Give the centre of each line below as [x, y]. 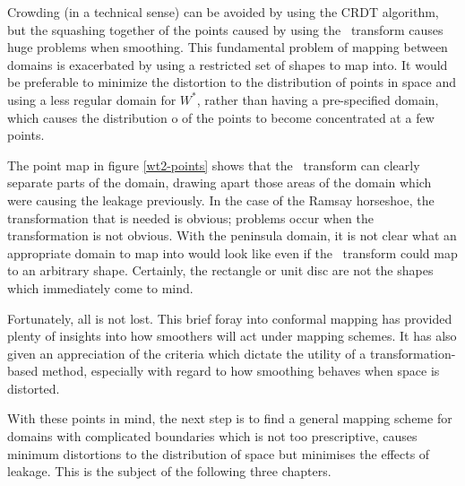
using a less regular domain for [92, 99]
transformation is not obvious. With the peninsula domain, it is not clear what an [232, 235]
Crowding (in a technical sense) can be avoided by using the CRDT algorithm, [223, 12]
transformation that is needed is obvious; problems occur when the [190, 217]
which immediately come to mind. [100, 287]
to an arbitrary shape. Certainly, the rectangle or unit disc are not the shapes [220, 270]
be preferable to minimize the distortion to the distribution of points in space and [232, 82]
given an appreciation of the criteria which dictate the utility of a [187, 353]
